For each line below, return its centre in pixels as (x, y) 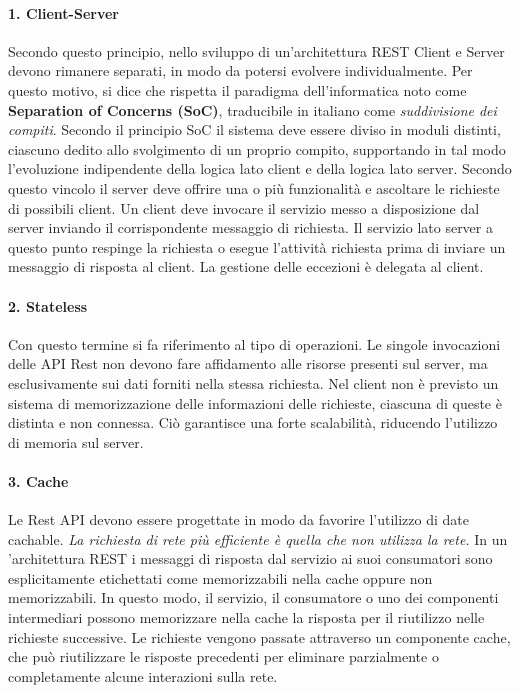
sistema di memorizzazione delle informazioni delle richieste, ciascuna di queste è (255, 402)
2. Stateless (48, 305)
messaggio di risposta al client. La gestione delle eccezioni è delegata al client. (246, 266)
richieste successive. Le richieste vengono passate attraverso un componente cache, (259, 636)
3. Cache (38, 480)
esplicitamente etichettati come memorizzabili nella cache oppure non (220, 577)
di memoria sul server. (76, 441)
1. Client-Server (63, 12)
